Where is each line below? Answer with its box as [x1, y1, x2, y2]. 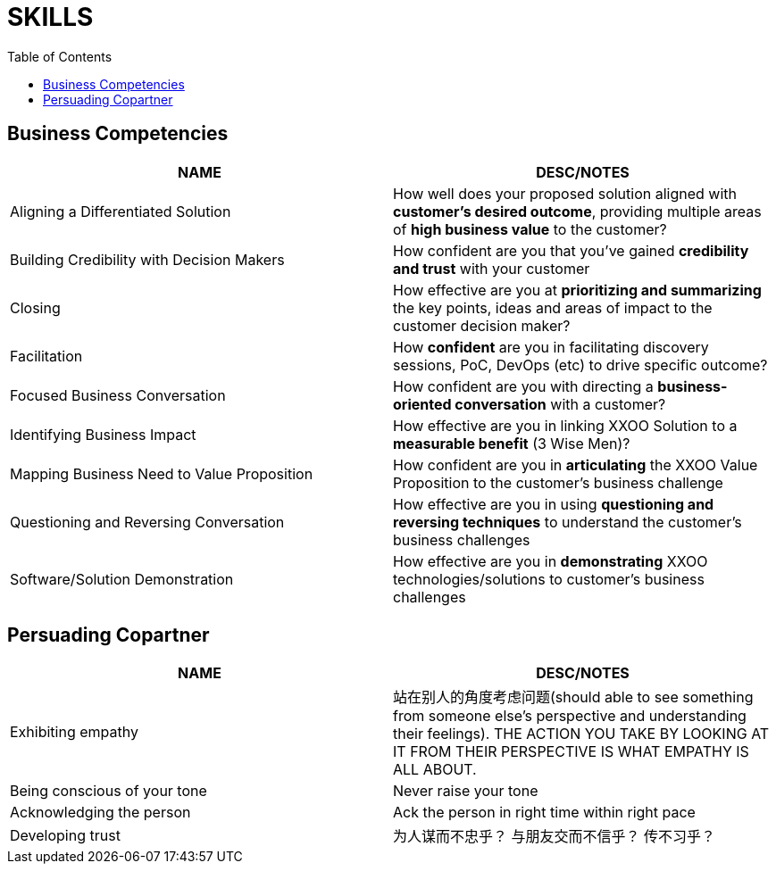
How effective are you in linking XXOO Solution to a [393, 416, 738, 435]
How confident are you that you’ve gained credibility [393, 241, 749, 260]
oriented [393, 394, 452, 413]
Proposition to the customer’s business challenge [393, 473, 723, 492]
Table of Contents [7, 48, 113, 64]
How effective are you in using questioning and [393, 494, 714, 513]
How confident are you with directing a [393, 377, 654, 395]
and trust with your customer [393, 259, 590, 278]
